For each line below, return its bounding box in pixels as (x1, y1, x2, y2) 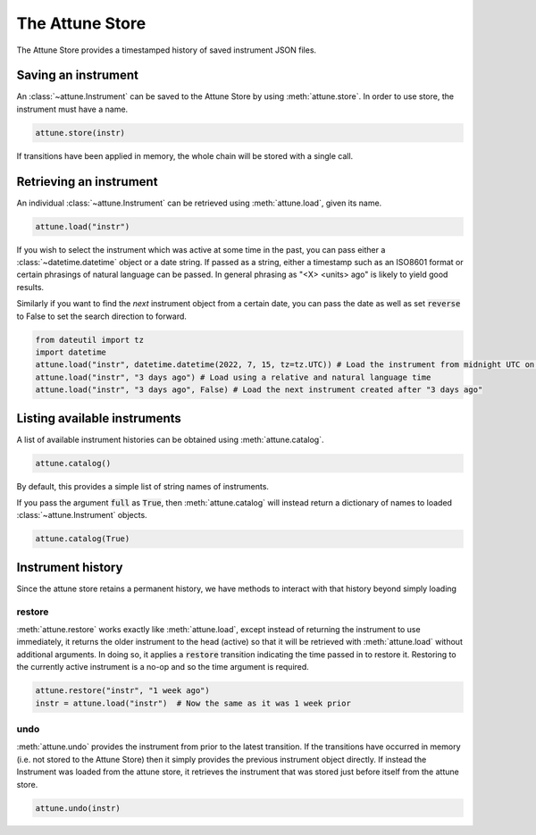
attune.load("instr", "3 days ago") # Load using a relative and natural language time (35, 372, 431, 382)
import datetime (35, 347, 107, 357)
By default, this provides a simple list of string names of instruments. (16, 480, 270, 491)
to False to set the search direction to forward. (16, 311, 188, 321)
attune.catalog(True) (35, 534, 130, 544)
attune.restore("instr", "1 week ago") (35, 686, 210, 696)
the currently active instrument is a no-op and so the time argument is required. (16, 662, 310, 672)
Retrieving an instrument (16, 174, 158, 189)
